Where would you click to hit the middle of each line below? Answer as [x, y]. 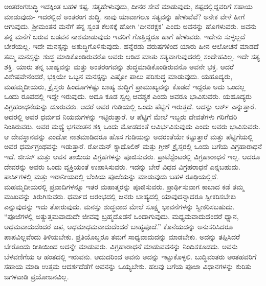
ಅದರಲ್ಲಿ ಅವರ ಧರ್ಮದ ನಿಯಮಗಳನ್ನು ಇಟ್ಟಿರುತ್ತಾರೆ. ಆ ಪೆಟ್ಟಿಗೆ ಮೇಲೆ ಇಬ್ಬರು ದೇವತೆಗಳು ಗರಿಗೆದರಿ [121, 116]
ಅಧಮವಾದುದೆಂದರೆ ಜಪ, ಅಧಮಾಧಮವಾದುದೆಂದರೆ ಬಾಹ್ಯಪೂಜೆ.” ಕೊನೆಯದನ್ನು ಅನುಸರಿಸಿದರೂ [119, 227]
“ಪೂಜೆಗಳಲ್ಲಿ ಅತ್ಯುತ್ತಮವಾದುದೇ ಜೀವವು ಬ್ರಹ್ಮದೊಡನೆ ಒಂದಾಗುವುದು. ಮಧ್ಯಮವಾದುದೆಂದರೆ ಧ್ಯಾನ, [121, 216]
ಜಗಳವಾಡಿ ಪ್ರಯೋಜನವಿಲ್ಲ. [37, 277]
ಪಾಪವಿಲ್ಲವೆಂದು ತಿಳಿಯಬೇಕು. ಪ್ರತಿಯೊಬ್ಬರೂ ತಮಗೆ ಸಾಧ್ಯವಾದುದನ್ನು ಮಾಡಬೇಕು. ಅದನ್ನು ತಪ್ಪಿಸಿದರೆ [122, 236]
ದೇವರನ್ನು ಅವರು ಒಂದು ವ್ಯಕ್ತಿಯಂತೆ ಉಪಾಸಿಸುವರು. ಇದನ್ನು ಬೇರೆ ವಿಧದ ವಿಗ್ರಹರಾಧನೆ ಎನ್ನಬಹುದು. [122, 166]
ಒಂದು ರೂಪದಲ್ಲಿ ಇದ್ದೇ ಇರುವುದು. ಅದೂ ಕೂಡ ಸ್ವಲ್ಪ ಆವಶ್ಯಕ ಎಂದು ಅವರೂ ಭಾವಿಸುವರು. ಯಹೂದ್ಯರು [128, 96]
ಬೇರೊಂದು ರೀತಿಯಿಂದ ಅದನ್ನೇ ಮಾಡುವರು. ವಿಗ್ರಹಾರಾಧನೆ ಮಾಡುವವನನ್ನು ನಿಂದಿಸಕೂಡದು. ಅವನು [121, 246]
